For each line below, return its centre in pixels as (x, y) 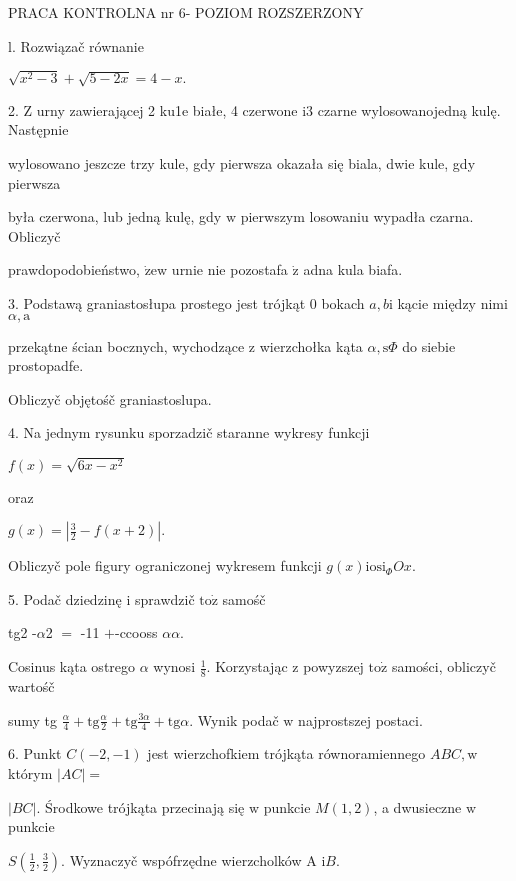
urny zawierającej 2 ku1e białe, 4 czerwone (167, 109)
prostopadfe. (46, 365)
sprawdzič (164, 598)
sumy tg (33, 719)
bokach (343, 302)
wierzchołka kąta (311, 345)
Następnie (38, 129)
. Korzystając (247, 666)
